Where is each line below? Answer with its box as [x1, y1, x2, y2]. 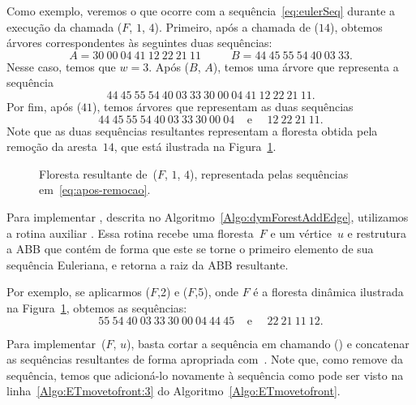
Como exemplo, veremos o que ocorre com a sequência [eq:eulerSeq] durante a [6, 2, 396, 19]
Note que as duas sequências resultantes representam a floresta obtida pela [6, 122, 378, 139]
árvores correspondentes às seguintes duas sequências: [6, 34, 272, 51]
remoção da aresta [6, 138, 97, 155]
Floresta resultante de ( [39, 165, 157, 182]
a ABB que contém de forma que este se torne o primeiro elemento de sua [6, 240, 374, 257]
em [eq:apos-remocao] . [39, 181, 151, 198]
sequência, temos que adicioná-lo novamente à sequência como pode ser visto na [6, 366, 404, 383]
